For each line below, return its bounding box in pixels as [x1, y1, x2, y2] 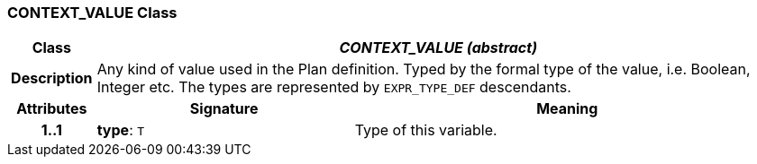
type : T [96, 121, 145, 140]
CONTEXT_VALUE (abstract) [339, 39, 538, 57]
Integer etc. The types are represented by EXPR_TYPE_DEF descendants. [96, 78, 571, 97]
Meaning [536, 99, 598, 118]
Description [11, 69, 93, 88]
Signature [189, 99, 259, 118]
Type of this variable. [354, 121, 497, 140]
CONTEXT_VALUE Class [7, 4, 178, 22]
